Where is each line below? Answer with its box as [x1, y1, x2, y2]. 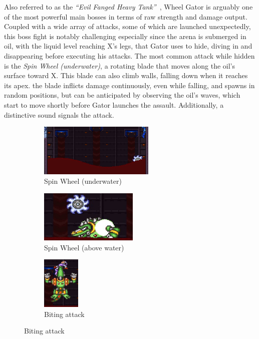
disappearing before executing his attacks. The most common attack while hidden [4, 50, 255, 61]
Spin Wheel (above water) [44, 242, 124, 252]
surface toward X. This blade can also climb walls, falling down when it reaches [4, 70, 248, 81]
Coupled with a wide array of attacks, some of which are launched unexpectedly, [4, 21, 251, 32]
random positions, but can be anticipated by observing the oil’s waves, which [4, 90, 240, 100]
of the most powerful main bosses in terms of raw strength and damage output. [4, 11, 247, 22]
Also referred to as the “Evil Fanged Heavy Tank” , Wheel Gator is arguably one [4, 2, 253, 12]
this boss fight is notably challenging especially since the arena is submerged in [4, 31, 246, 41]
